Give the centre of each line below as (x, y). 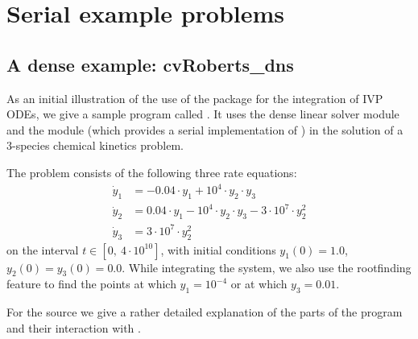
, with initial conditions (218, 249)
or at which (259, 284)
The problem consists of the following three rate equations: (152, 172)
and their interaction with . (74, 327)
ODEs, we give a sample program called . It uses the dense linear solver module (203, 114)
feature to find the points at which (91, 284)
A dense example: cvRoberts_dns (150, 64)
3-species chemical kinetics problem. (95, 145)
